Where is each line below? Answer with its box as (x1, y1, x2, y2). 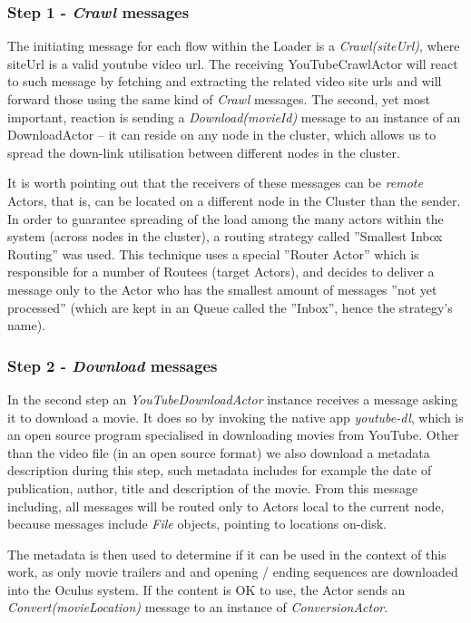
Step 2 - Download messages (7, 354, 218, 376)
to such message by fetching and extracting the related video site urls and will (7, 72, 442, 91)
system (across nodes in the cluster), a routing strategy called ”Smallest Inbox (7, 227, 443, 246)
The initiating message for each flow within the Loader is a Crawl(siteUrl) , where (7, 36, 460, 55)
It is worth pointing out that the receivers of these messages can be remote (7, 173, 423, 192)
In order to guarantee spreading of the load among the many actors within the (7, 209, 444, 228)
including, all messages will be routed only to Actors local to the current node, (7, 496, 445, 515)
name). (7, 316, 45, 335)
